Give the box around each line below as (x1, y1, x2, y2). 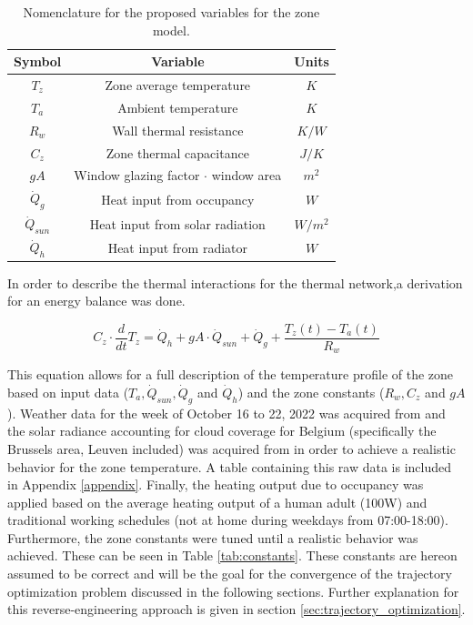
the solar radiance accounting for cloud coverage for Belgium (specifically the (7, 421, 437, 440)
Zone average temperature (105, 76, 251, 95)
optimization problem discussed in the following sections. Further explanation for (7, 581, 459, 600)
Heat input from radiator (107, 237, 248, 257)
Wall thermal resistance (112, 120, 244, 139)
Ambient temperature (117, 97, 238, 116)
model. (152, 20, 190, 39)
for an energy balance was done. (7, 291, 186, 310)
